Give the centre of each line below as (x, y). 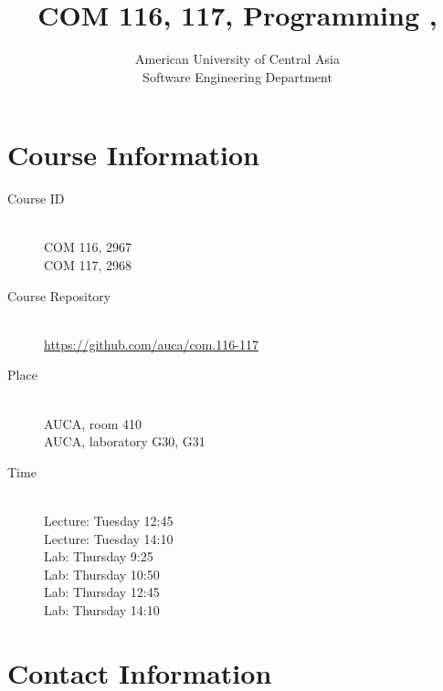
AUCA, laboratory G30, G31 (125, 441)
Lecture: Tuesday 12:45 (109, 520)
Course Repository (59, 295)
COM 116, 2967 (88, 247)
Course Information (133, 155)
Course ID (36, 199)
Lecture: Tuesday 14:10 (109, 538)
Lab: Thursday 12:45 (102, 592)
